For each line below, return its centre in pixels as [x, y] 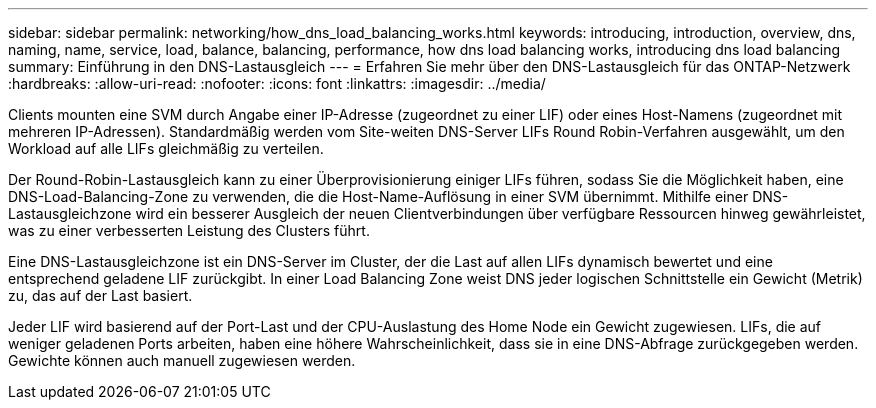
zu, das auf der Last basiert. [100, 295]
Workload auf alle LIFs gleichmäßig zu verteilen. [166, 148]
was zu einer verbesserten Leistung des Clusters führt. [189, 230]
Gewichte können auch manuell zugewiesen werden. [182, 360]
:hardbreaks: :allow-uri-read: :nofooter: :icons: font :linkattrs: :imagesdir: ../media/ [277, 83]
